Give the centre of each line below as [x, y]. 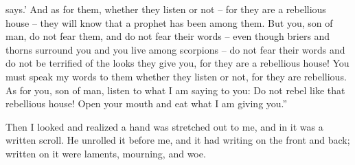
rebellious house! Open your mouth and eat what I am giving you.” [147, 103]
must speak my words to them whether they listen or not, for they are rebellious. [176, 76]
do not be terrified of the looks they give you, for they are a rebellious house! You [177, 63]
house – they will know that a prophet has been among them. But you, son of [169, 22]
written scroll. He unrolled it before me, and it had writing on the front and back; [178, 140]
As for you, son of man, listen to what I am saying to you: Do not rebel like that [175, 90]
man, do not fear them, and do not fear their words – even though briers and [168, 36]
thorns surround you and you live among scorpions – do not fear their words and [175, 49]
